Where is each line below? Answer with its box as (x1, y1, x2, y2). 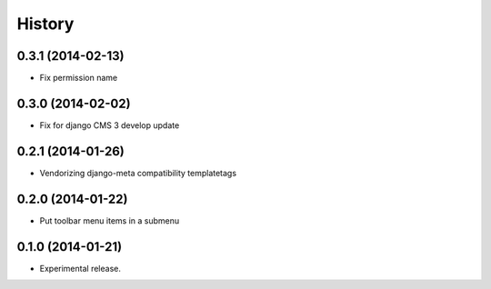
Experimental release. (39, 263, 122, 274)
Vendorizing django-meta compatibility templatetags (39, 167, 236, 178)
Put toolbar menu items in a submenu (39, 214, 180, 226)
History (16, 14, 75, 34)
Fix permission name (39, 73, 118, 84)
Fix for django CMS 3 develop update (39, 119, 180, 131)
